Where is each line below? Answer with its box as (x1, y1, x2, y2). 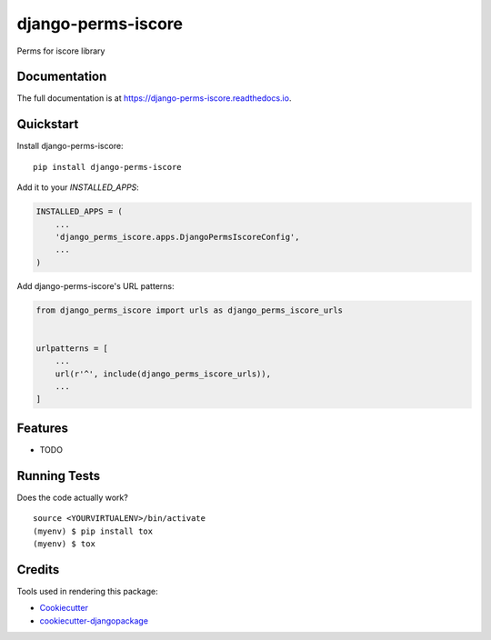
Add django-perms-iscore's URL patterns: (16, 280, 175, 291)
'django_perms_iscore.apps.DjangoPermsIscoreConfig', (55, 232, 300, 242)
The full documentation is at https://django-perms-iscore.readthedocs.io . (16, 93, 292, 104)
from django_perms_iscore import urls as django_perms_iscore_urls (35, 305, 344, 315)
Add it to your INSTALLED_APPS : (16, 182, 140, 193)
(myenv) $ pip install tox (33, 525, 154, 536)
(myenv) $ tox (33, 538, 95, 549)
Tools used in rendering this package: (16, 585, 158, 596)
